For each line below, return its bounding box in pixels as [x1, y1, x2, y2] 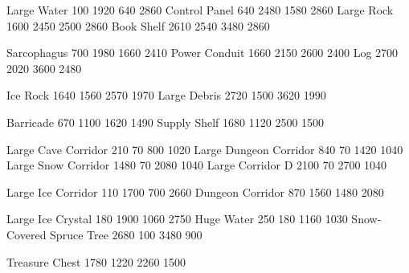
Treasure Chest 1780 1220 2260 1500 [6, 253, 186, 270]
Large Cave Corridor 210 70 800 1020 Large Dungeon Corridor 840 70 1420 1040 [6, 141, 403, 157]
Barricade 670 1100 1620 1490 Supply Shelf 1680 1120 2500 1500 [6, 113, 325, 130]
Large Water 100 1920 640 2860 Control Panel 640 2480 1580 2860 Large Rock [6, 2, 394, 18]
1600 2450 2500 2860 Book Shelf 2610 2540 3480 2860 [6, 17, 270, 34]
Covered [6, 226, 47, 242]
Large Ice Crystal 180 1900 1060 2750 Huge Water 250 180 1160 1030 [6, 210, 348, 227]
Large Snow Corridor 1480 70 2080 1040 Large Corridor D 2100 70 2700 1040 [6, 157, 387, 173]
